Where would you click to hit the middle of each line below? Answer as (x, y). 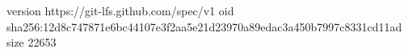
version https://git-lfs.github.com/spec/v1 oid (120, 10)
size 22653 (32, 42)
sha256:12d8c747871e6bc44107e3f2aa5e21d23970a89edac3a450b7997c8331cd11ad (204, 26)
